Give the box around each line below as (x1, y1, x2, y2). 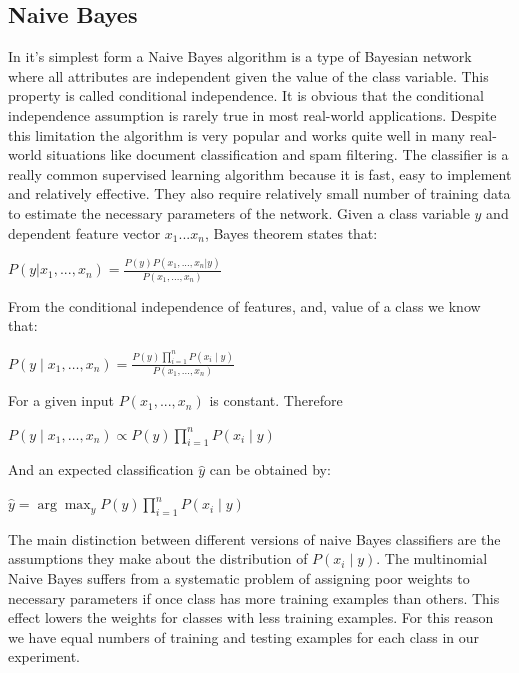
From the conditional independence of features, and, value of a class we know (8, 295, 481, 316)
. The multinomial (376, 548, 488, 569)
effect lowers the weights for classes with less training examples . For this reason (8, 607, 494, 628)
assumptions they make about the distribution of (8, 548, 308, 569)
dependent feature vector (8, 222, 161, 243)
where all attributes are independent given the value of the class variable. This (8, 65, 489, 86)
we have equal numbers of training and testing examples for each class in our (8, 626, 480, 647)
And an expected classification (8, 459, 194, 480)
